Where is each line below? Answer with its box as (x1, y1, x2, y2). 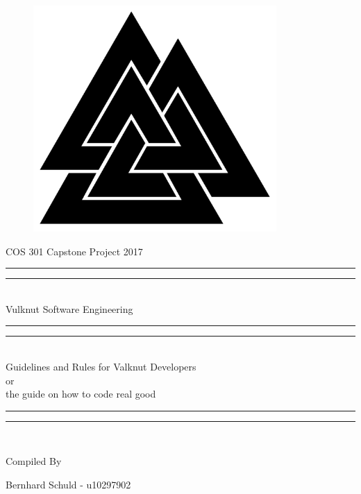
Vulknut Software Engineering (6, 301, 133, 316)
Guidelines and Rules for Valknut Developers (6, 359, 196, 374)
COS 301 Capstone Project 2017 (6, 244, 143, 258)
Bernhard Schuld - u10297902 (6, 477, 131, 491)
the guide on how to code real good (6, 386, 156, 401)
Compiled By (6, 454, 62, 468)
